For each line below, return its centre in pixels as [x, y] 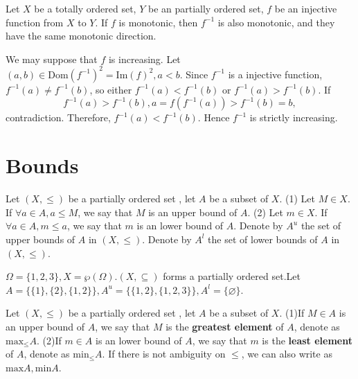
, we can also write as [287, 354]
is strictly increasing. [294, 117]
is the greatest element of [225, 326]
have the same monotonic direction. [81, 36]
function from [35, 22]
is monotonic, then [158, 22]
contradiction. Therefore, [58, 117]
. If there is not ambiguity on [164, 354]
